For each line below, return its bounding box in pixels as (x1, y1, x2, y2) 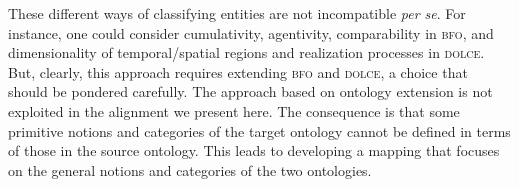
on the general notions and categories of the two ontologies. (8, 159, 372, 180)
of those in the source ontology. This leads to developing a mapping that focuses (8, 140, 500, 161)
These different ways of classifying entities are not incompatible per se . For (8, 3, 466, 23)
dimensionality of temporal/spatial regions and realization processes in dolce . (8, 42, 485, 63)
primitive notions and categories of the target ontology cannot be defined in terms (8, 120, 511, 141)
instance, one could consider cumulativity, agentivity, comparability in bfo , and (8, 22, 494, 43)
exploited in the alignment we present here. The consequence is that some (8, 100, 460, 121)
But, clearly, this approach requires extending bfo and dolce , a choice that (8, 61, 468, 82)
